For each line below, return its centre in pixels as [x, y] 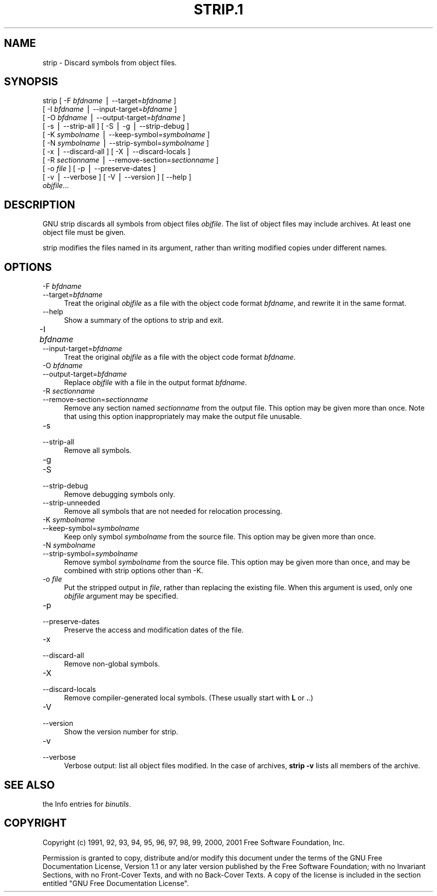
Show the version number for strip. [121, 732]
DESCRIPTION [40, 205]
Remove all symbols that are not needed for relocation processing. [173, 511]
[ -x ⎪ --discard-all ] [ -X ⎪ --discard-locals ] [116, 152]
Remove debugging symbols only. [119, 494]
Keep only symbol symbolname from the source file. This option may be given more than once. [220, 537]
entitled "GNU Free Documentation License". [116, 883]
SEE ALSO [29, 785]
